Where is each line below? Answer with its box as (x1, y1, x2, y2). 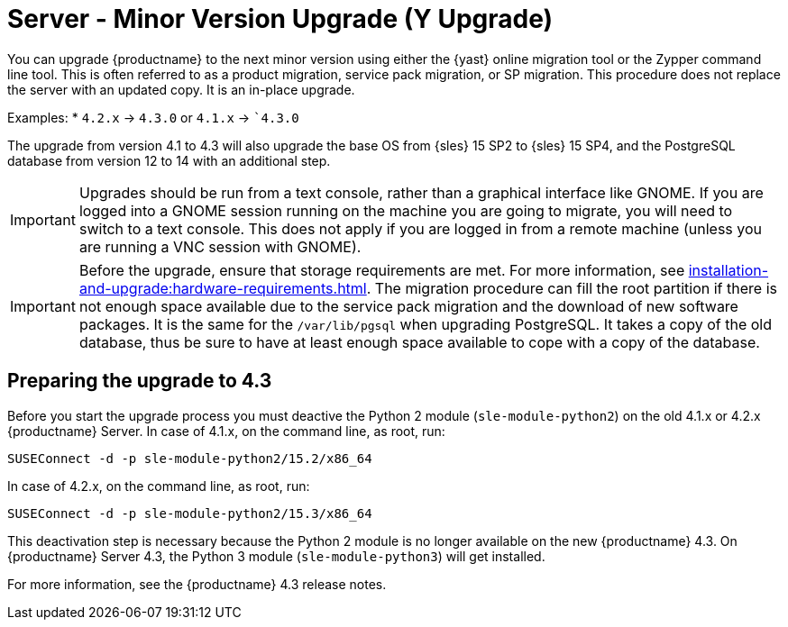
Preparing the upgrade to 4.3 (7, 369, 272, 393)
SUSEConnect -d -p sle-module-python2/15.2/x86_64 (7, 450, 372, 466)
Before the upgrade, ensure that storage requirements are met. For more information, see (78, 260, 685, 279)
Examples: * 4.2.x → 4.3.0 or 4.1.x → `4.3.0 (7, 109, 299, 125)
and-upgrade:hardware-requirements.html (78, 278, 367, 297)
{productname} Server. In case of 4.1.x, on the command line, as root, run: (7, 423, 445, 439)
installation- (688, 260, 769, 279)
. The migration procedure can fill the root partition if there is (366, 278, 777, 297)
